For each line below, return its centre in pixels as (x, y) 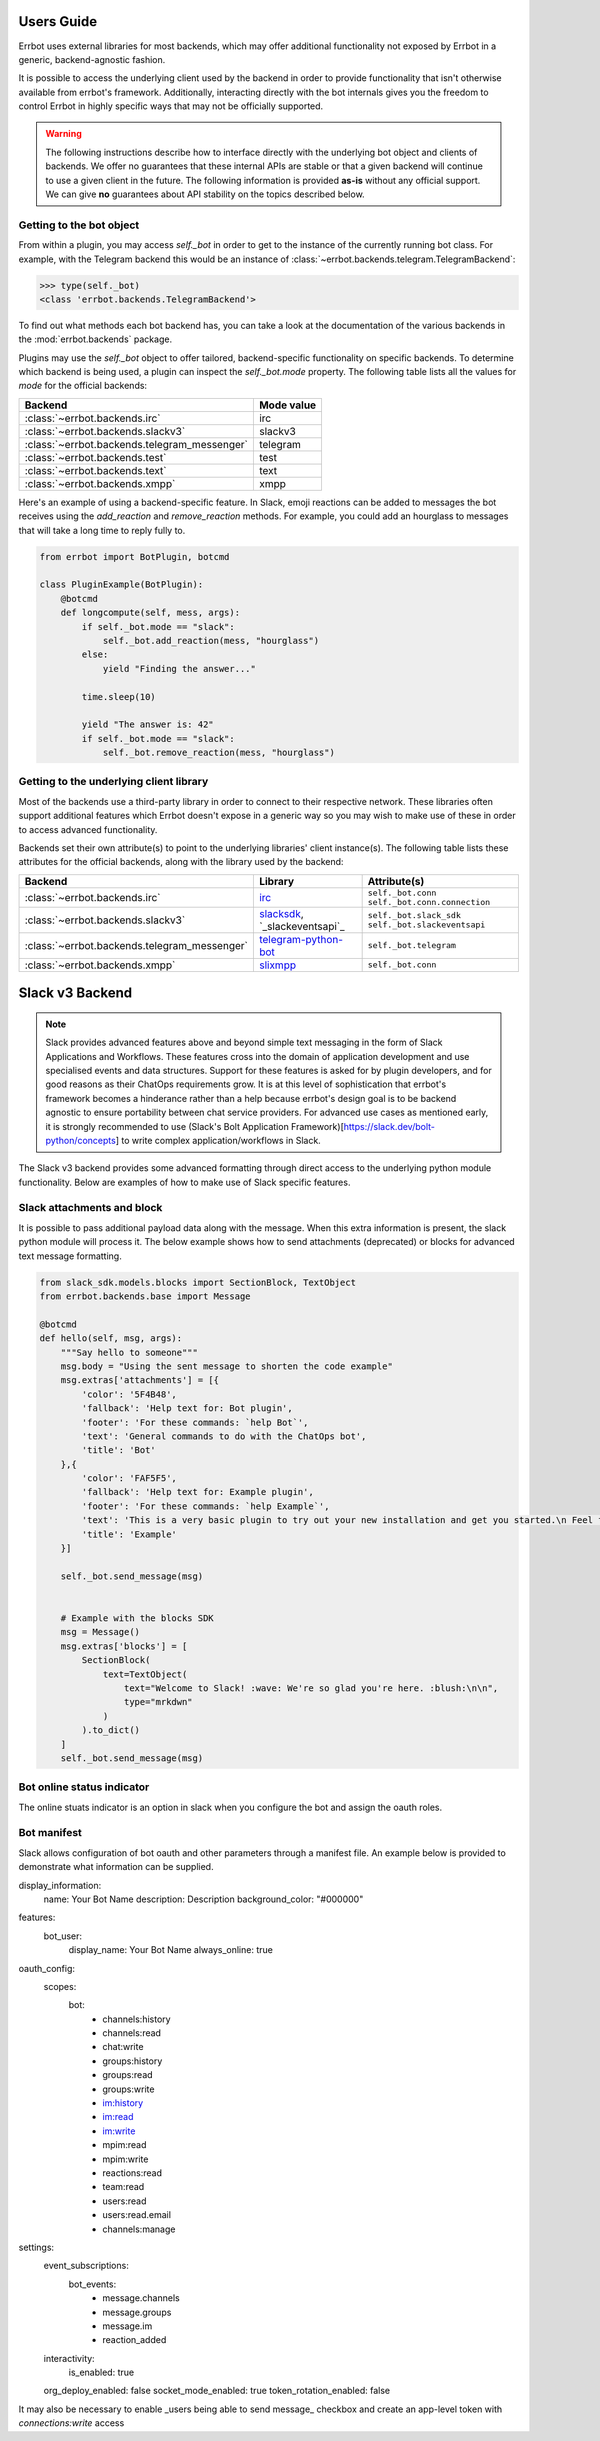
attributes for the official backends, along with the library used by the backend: (181, 862)
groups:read (128, 2075)
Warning (63, 134)
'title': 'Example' (129, 1534)
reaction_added (134, 2340)
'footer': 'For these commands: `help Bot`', (195, 1422)
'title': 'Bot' (119, 1450)
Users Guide (58, 21)
